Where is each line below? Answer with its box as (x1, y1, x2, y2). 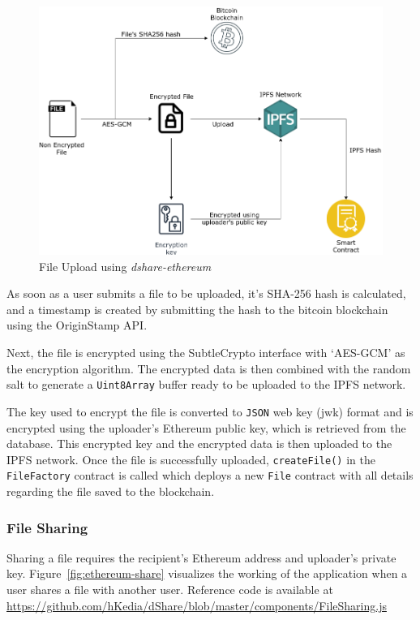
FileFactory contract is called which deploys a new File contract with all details (6, 467, 414, 484)
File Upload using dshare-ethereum (39, 257, 212, 274)
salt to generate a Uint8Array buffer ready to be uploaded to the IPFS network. (6, 376, 406, 393)
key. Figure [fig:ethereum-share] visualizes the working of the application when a (6, 565, 408, 582)
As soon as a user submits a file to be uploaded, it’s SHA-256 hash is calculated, (6, 285, 406, 302)
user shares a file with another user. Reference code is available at (6, 581, 333, 597)
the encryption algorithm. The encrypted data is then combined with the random (6, 360, 411, 377)
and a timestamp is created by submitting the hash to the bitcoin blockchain (6, 300, 388, 317)
